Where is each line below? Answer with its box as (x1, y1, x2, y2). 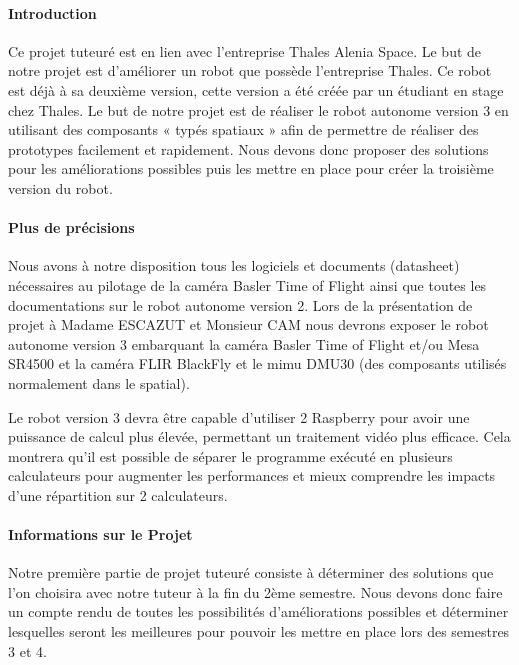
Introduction (8, 2, 97, 23)
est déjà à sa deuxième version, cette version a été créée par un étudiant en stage (8, 79, 504, 100)
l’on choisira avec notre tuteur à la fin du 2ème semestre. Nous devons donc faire (8, 581, 503, 602)
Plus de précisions (8, 217, 135, 238)
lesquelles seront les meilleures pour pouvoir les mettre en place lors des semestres (8, 621, 510, 642)
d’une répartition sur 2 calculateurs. (8, 484, 228, 505)
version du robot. (8, 177, 113, 198)
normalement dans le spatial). (8, 372, 190, 393)
